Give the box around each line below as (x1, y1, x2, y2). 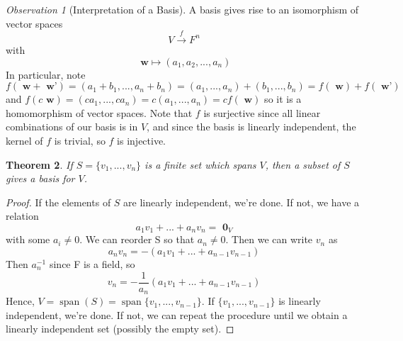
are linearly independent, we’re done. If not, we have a (123, 194, 360, 209)
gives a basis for (6, 171, 75, 186)
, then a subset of (265, 157, 341, 172)
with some (6, 232, 50, 247)
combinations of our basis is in (6, 119, 138, 134)
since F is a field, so (49, 256, 135, 271)
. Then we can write (225, 232, 313, 247)
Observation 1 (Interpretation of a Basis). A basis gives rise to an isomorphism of (6, 2, 359, 16)
